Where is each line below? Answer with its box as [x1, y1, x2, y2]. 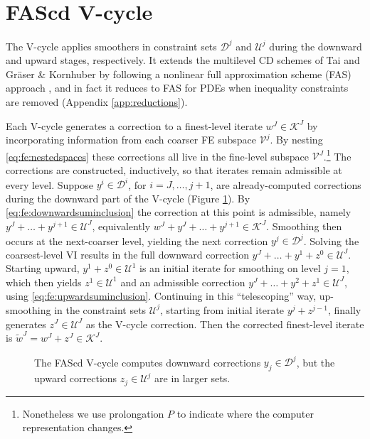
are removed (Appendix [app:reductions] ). [6, 94, 188, 109]
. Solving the [303, 233, 359, 247]
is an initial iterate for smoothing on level [139, 261, 321, 276]
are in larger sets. [154, 371, 231, 386]
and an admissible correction [120, 274, 245, 289]
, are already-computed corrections [210, 177, 361, 192]
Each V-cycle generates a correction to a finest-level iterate [6, 118, 263, 133]
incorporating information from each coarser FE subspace [6, 132, 257, 147]
